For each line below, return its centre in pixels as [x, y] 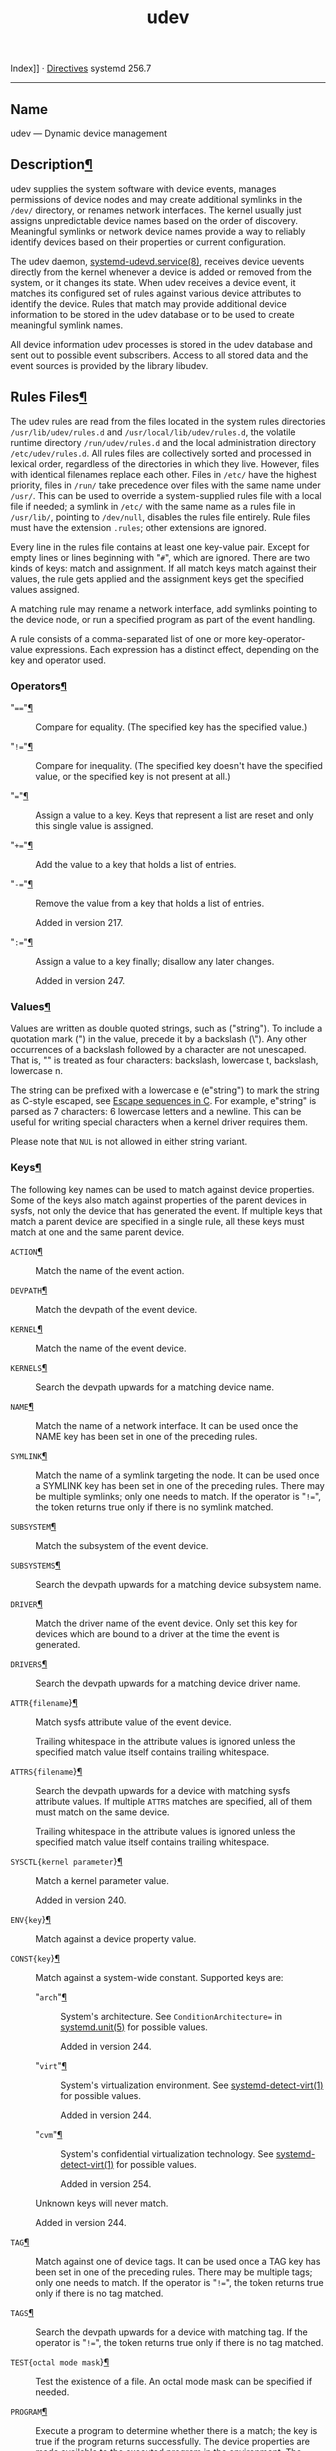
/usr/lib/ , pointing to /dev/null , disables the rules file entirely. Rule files [160, 517]
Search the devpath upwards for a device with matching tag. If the [171, 2332]
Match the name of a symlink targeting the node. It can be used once [177, 1475]
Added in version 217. [79, 922]
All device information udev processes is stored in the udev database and [161, 344]
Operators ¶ [39, 686]
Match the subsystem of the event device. [122, 1545]
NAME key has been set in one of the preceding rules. [146, 1436]
